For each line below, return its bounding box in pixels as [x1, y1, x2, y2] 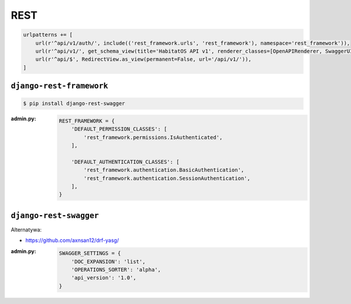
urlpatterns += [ [23, 32, 73, 38]
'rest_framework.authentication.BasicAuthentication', [84, 167, 245, 174]
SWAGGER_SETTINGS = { [58, 250, 121, 257]
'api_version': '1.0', [71, 275, 137, 281]
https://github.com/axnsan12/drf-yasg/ [25, 237, 119, 244]
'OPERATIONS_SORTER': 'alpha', [71, 267, 161, 273]
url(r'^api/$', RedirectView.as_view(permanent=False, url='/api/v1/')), [35, 56, 252, 63]
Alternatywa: [11, 226, 42, 233]
